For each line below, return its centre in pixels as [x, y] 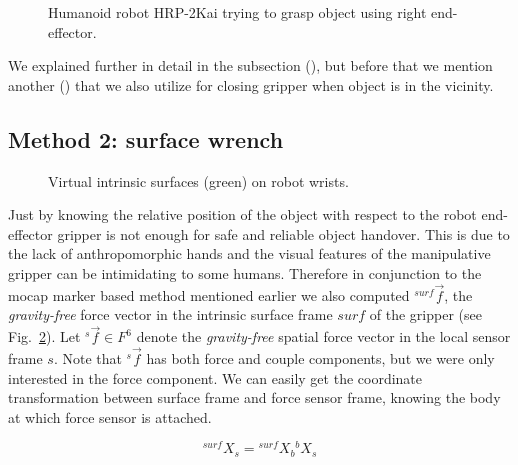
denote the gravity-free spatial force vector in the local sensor [323, 336]
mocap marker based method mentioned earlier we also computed [209, 294]
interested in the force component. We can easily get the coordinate [215, 377]
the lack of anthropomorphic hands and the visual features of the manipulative [249, 253]
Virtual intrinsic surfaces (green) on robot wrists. [198, 180]
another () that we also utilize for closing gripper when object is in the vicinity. [251, 84]
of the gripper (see [425, 314]
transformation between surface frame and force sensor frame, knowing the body [254, 397]
